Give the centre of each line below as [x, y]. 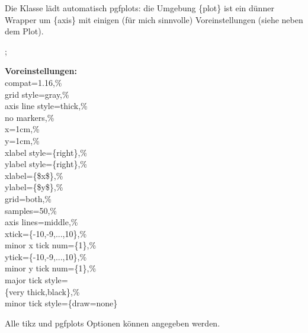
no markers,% [30, 117]
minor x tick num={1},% [51, 245]
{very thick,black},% [42, 291]
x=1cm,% [22, 129]
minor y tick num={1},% [51, 268]
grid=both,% [28, 198]
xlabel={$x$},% [34, 175]
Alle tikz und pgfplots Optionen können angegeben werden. [113, 323]
